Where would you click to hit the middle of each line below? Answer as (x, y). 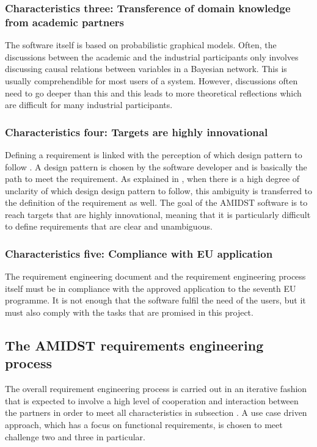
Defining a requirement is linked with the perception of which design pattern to (154, 154)
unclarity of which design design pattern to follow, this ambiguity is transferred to (159, 190)
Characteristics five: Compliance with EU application (139, 253)
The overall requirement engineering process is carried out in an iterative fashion (156, 389)
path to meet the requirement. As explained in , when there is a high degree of (152, 179)
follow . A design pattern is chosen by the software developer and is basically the (156, 166)
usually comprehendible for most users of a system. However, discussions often (151, 80)
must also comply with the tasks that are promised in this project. (129, 312)
